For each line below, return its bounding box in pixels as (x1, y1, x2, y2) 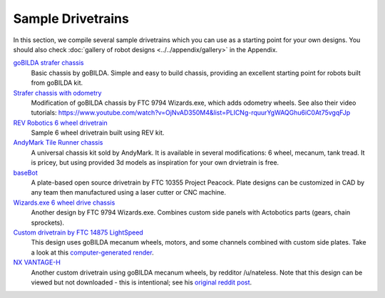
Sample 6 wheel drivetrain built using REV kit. (31, 128, 165, 137)
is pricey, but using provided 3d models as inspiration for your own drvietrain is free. (31, 158, 279, 167)
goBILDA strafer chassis (13, 58, 84, 67)
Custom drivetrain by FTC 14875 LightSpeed (13, 228, 144, 237)
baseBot (13, 168, 38, 177)
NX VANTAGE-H (13, 258, 61, 267)
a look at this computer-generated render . (31, 248, 154, 257)
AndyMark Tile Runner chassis (13, 138, 103, 147)
